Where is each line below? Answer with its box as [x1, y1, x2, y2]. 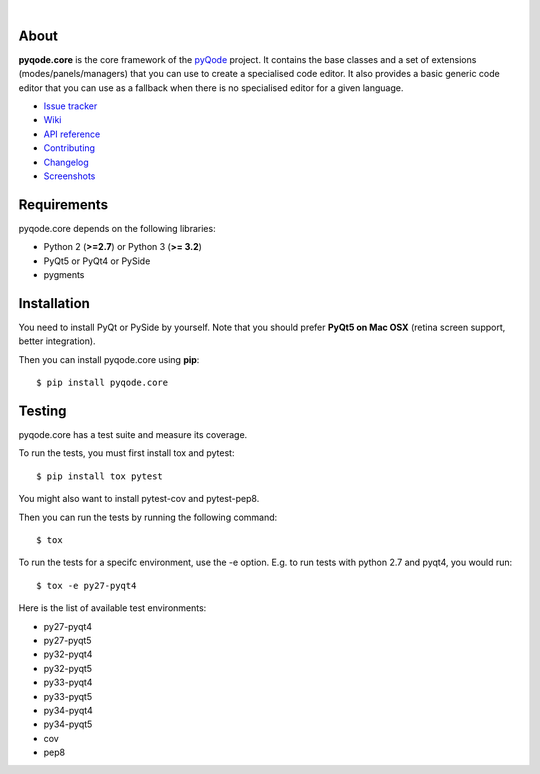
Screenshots [43, 170, 96, 182]
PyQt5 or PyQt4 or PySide [43, 255, 151, 267]
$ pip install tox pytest [36, 470, 164, 482]
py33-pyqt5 [43, 690, 93, 702]
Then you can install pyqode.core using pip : [18, 353, 200, 365]
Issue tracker [43, 100, 98, 112]
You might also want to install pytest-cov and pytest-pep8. [18, 493, 260, 505]
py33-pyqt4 [43, 676, 93, 689]
